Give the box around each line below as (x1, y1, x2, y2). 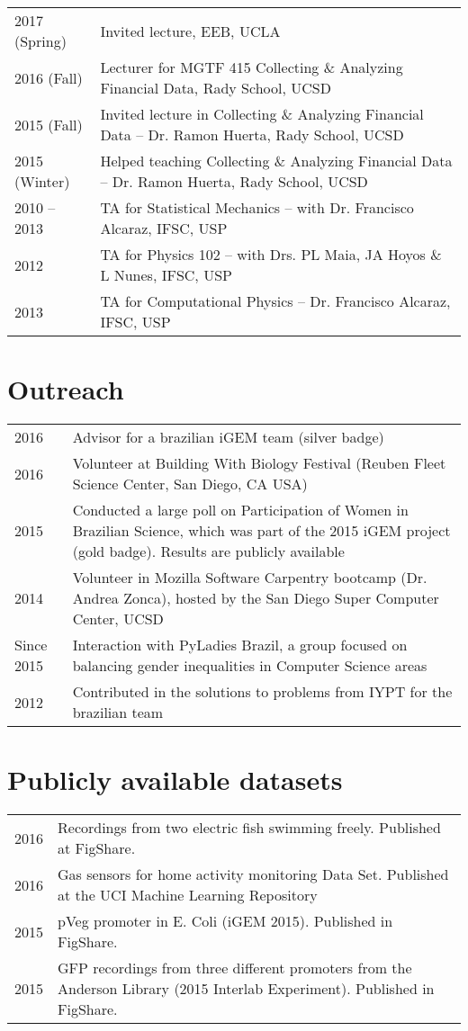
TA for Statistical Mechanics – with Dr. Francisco (100, 197, 414, 218)
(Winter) (14, 171, 70, 192)
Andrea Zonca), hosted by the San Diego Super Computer (72, 587, 439, 609)
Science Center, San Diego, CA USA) (72, 473, 308, 495)
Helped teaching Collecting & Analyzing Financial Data (100, 150, 453, 171)
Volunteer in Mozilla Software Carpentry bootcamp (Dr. (72, 567, 427, 588)
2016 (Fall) (14, 67, 83, 88)
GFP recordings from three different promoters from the (58, 957, 412, 979)
